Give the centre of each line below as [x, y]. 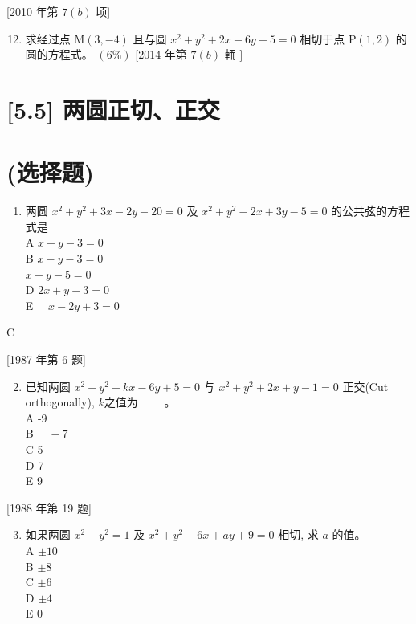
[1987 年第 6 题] [46, 359]
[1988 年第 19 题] [49, 507]
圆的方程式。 [59, 54]
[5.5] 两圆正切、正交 [113, 109]
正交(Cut [365, 386]
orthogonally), [60, 402]
